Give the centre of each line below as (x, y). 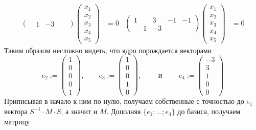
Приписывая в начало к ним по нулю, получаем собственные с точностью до (124, 101)
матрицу (17, 121)
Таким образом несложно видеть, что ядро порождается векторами (108, 50)
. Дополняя (124, 111)
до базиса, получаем (209, 111)
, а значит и (79, 111)
